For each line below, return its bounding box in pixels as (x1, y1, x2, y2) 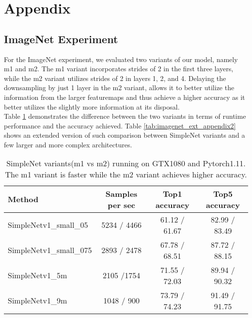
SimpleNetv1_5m (8, 270, 67, 281)
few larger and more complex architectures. (4, 139, 132, 149)
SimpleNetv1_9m (8, 295, 67, 306)
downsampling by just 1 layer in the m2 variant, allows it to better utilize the (4, 82, 235, 93)
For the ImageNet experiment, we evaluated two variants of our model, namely (4, 54, 238, 64)
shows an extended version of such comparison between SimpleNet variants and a (4, 130, 245, 140)
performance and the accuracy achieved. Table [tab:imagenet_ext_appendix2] (4, 120, 236, 130)
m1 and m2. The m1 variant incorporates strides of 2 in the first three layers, (4, 64, 234, 74)
